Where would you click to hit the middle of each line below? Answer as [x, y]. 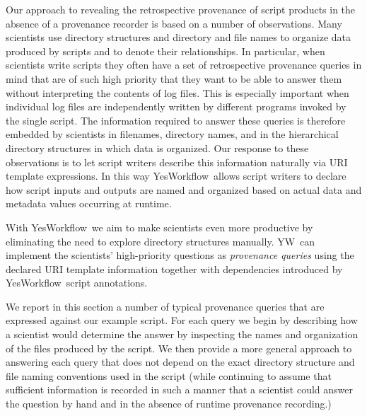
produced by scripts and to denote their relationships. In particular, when [165, 51]
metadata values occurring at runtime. [89, 203]
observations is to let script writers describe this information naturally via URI [177, 162]
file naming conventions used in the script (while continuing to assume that [169, 375]
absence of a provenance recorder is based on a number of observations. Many [174, 23]
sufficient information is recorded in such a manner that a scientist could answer [180, 389]
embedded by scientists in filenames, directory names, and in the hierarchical [172, 134]
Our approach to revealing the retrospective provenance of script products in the [181, 9]
